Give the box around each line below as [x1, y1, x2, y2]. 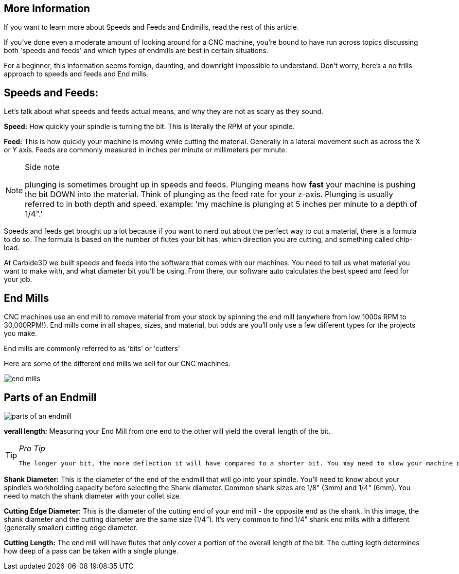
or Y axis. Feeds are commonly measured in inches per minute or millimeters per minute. [4, 146, 287, 154]
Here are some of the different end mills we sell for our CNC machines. [4, 359, 230, 368]
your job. [4, 275, 32, 284]
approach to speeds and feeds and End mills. [4, 70, 148, 78]
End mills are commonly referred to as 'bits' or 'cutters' [4, 344, 180, 353]
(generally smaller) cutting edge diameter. [4, 523, 138, 532]
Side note [25, 162, 60, 172]
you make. [4, 329, 37, 338]
